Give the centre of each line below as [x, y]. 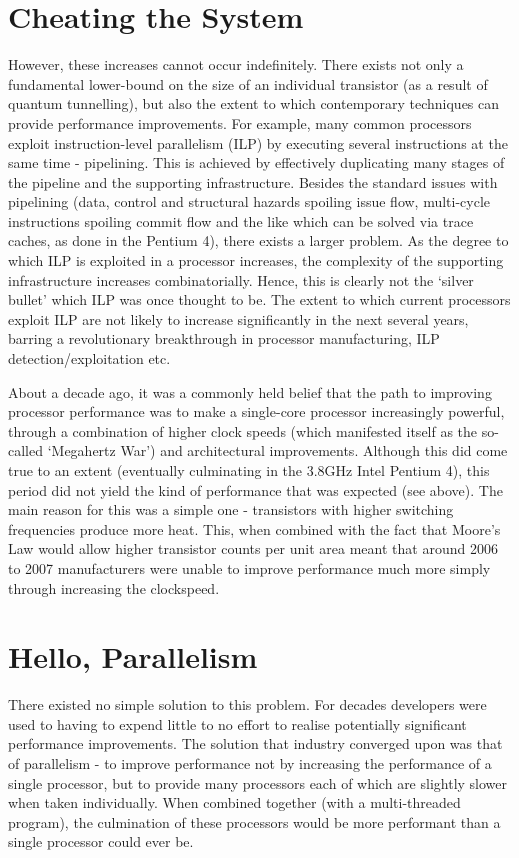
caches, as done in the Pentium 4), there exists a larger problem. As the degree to [258, 240]
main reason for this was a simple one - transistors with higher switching [231, 509]
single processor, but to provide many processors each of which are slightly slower [258, 782]
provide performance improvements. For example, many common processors [240, 122]
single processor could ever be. [101, 841]
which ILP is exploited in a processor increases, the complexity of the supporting [256, 260]
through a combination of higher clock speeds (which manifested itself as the [243, 430]
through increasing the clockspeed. [114, 587]
